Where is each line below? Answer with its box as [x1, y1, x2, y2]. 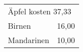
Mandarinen [8, 34, 50, 46]
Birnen [8, 20, 31, 31]
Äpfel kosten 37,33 [8, 5, 71, 17]
